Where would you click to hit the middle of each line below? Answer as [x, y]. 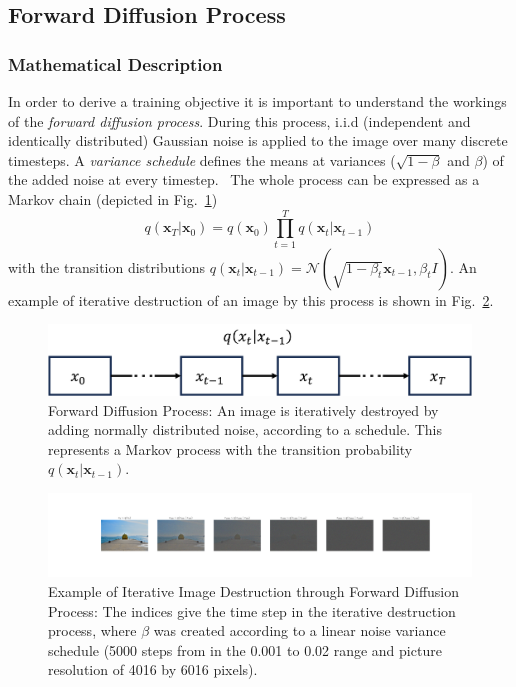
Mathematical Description [115, 63]
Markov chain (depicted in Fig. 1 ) [113, 198]
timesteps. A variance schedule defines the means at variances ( [202, 159]
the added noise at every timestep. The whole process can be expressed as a [244, 179]
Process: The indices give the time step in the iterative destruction [252, 610]
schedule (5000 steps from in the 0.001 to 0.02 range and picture [245, 649]
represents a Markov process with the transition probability [230, 448]
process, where [92, 630]
